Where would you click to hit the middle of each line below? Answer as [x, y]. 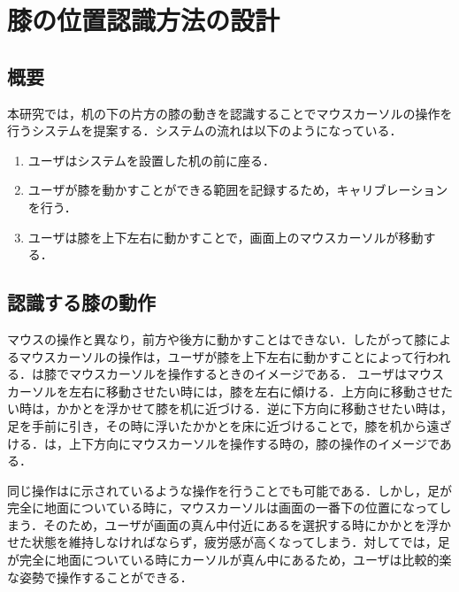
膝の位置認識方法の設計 [144, 20]
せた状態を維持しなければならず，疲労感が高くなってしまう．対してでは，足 [229, 542]
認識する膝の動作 [81, 302]
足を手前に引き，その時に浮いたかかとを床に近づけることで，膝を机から [217, 425]
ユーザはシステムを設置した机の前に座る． [152, 160]
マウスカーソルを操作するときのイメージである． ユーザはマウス [256, 374]
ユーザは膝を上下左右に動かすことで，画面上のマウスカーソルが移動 [226, 237]
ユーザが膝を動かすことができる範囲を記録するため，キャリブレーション [238, 190]
